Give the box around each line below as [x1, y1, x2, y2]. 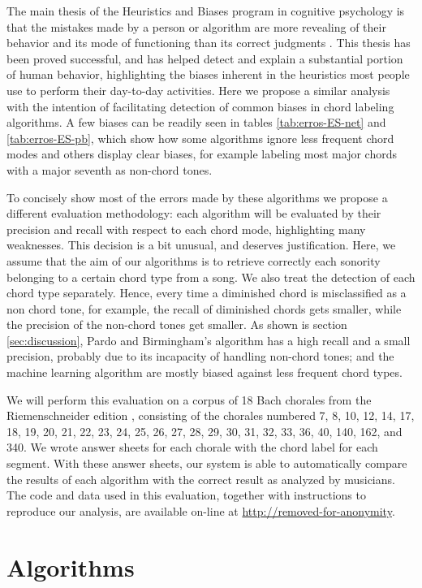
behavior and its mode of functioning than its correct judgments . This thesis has [6, 34, 411, 51]
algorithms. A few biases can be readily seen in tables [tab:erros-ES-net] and [6, 114, 386, 131]
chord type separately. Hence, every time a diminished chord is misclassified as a [6, 284, 407, 301]
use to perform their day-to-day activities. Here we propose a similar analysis [6, 81, 390, 98]
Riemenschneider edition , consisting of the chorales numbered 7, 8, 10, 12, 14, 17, [6, 407, 415, 424]
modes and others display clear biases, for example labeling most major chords [6, 145, 397, 162]
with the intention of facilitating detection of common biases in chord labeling [6, 97, 394, 115]
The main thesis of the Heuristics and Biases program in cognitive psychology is [6, 2, 405, 19]
